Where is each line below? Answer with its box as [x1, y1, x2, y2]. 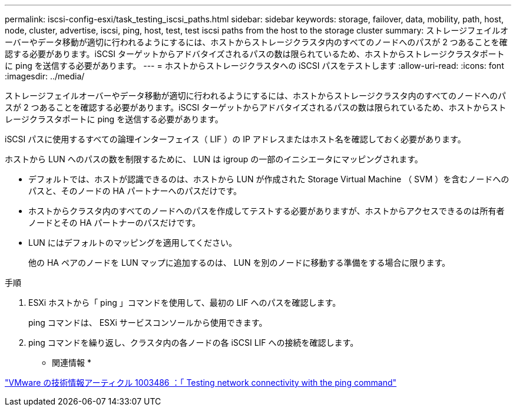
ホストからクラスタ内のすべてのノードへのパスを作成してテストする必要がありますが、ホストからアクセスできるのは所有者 [28, 206, 505, 216]
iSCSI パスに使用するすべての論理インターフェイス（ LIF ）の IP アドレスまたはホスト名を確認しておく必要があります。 [5, 134, 466, 144]
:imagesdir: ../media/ [5, 71, 85, 81]
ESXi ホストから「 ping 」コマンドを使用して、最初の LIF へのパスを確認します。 [28, 298, 341, 308]
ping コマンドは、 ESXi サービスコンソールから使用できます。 [28, 318, 267, 328]
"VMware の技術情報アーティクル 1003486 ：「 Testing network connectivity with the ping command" [5, 377, 397, 387]
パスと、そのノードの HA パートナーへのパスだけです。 [28, 186, 242, 196]
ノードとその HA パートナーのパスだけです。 [28, 218, 201, 228]
